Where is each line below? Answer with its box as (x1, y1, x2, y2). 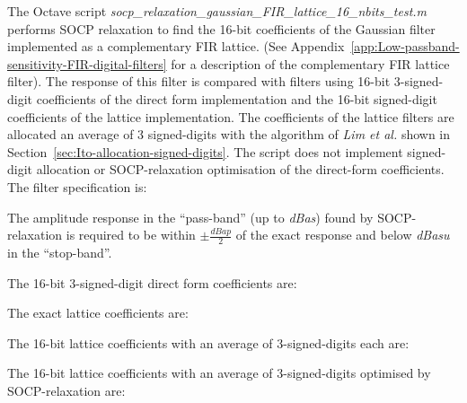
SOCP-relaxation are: (7, 381, 126, 399)
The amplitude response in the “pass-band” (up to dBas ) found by (7, 207, 374, 226)
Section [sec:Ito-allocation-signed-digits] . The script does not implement (7, 142, 403, 161)
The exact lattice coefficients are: (7, 303, 189, 322)
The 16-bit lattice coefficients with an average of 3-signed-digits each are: (7, 333, 410, 352)
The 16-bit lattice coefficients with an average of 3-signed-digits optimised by (7, 364, 431, 382)
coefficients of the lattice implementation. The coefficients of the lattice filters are (7, 107, 454, 126)
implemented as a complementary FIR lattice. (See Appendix (7, 37, 345, 56)
